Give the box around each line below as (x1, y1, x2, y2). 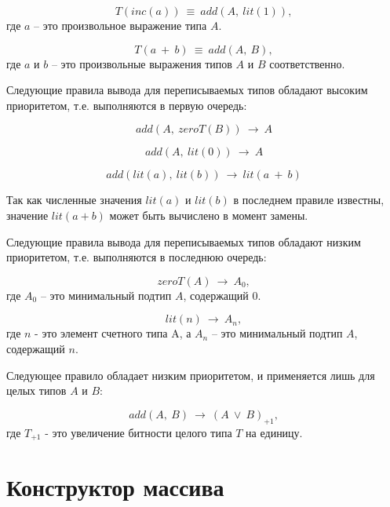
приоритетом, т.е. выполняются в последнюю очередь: (6, 249, 267, 265)
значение (6, 206, 49, 223)
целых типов (6, 382, 67, 399)
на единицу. (246, 424, 303, 440)
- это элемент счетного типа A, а (35, 325, 191, 341)
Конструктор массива (6, 471, 224, 503)
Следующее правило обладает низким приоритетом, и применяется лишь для (6, 367, 375, 383)
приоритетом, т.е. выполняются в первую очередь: (6, 97, 247, 113)
